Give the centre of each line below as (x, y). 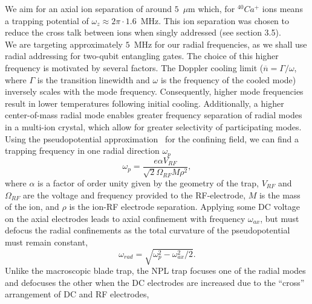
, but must (280, 218)
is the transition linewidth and (93, 79)
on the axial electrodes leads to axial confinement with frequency (125, 218)
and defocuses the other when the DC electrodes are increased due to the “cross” (155, 282)
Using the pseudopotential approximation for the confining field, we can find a (152, 138)
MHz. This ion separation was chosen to (215, 20)
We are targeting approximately (64, 44)
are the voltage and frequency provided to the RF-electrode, (135, 195)
